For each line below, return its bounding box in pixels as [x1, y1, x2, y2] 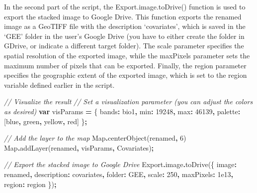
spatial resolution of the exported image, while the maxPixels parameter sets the [4, 50, 250, 60]
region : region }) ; [4, 179, 57, 189]
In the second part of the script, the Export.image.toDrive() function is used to [4, 1, 246, 11]
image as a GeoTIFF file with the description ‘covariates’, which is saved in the [4, 21, 246, 31]
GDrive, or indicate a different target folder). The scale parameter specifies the [4, 40, 244, 51]
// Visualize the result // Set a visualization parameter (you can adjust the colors [4, 96, 253, 107]
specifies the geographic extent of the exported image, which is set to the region [4, 70, 247, 80]
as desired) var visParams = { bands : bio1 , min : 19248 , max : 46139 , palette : [4, 106, 241, 116]
